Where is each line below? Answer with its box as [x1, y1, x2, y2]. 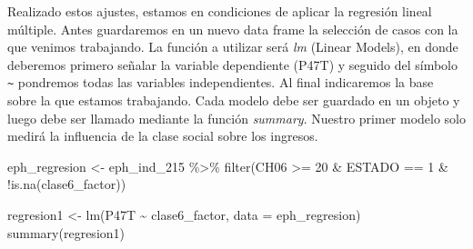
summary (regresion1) [7, 223, 126, 242]
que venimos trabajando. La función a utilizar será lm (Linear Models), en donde [7, 37, 458, 56]
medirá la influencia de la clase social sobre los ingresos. [7, 126, 318, 145]
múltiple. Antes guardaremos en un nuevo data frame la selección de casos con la [7, 19, 458, 38]
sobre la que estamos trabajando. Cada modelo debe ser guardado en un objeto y [7, 91, 460, 110]
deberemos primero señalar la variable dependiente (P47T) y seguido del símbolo [7, 55, 458, 74]
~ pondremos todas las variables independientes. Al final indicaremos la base [7, 73, 434, 92]
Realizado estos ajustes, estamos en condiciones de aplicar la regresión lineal [7, 2, 432, 20]
